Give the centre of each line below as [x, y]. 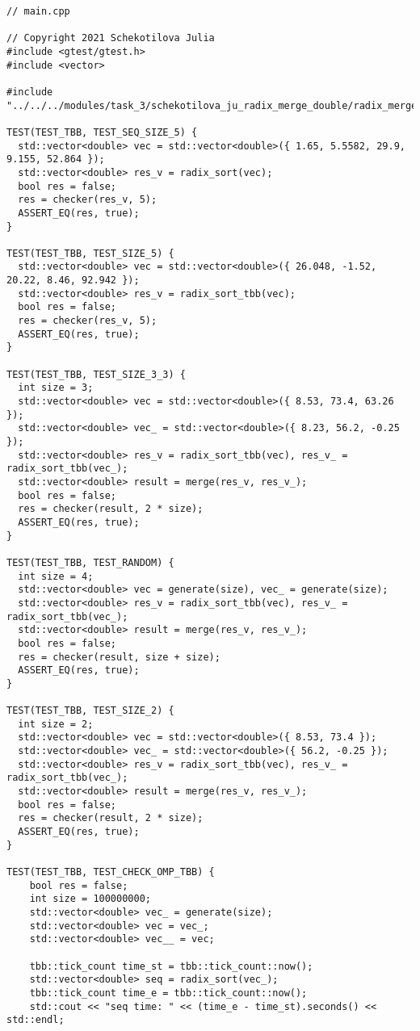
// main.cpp [38, 11]
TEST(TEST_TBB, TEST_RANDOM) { [90, 562]
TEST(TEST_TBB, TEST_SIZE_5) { [90, 253]
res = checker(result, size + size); [119, 657]
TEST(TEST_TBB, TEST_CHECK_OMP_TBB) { [111, 872]
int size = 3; [56, 388]
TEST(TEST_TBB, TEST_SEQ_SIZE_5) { [102, 132]
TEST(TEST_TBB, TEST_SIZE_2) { [90, 711]
